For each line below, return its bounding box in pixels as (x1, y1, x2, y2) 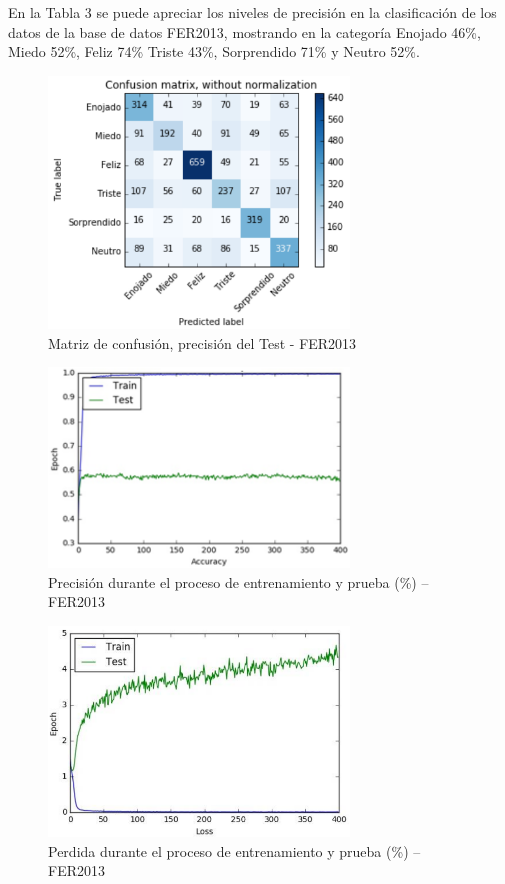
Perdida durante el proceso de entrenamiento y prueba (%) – (48, 840, 421, 861)
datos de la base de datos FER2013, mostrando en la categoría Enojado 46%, (8, 21, 481, 42)
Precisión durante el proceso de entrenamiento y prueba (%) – (48, 571, 429, 592)
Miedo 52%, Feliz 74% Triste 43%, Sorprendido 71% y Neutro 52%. (8, 41, 420, 62)
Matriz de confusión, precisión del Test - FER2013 (48, 332, 357, 353)
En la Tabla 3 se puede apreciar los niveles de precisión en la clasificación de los (8, 2, 497, 22)
